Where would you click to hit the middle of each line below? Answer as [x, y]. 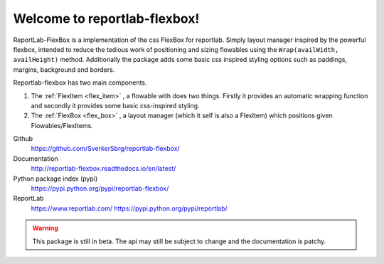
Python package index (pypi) [55, 179]
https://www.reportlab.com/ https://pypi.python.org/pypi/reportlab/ [129, 208]
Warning [45, 228]
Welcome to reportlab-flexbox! [106, 19]
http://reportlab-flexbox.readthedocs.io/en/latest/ [103, 169]
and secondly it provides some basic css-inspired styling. [115, 105]
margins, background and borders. [64, 69]
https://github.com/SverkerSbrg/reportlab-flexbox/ [106, 149]
